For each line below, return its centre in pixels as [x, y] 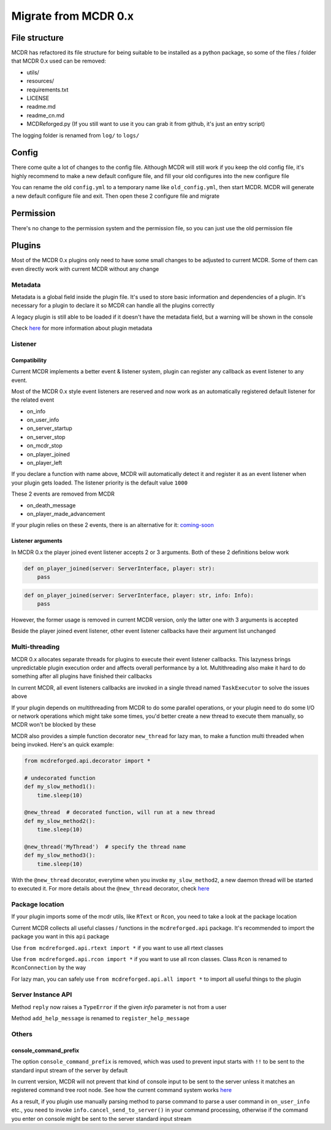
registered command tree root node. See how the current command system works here [122, 1090]
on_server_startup [50, 428]
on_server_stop [46, 437]
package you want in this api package [60, 937]
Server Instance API [42, 995]
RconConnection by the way [48, 968]
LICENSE [38, 98]
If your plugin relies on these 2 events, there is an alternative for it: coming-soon [112, 525]
